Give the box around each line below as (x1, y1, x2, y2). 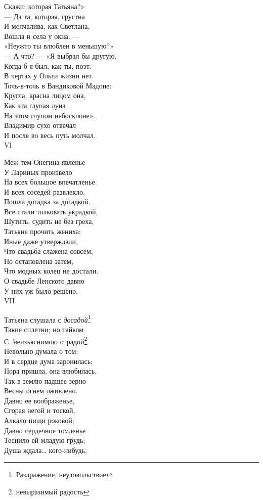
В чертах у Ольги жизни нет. (4, 70, 94, 81)
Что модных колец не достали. (4, 265, 99, 276)
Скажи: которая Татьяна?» (4, 1, 85, 11)
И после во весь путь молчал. (4, 129, 96, 140)
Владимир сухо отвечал (4, 120, 76, 130)
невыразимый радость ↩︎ (16, 486, 90, 497)
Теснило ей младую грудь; (4, 435, 85, 445)
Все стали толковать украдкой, (4, 206, 98, 216)
